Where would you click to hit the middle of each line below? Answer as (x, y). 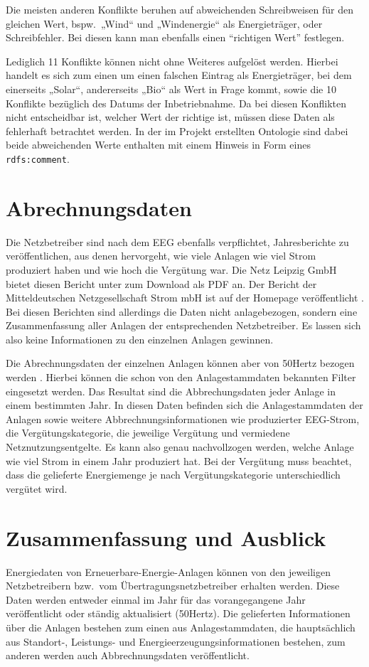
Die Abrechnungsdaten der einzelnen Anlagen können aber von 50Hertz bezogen (180, 363)
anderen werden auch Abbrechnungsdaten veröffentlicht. (128, 655)
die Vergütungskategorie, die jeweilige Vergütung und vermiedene (148, 433)
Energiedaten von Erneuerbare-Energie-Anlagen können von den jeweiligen (168, 571)
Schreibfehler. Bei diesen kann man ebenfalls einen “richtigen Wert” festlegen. (175, 37)
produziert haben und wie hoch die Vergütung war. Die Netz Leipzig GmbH (171, 269)
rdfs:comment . (38, 158)
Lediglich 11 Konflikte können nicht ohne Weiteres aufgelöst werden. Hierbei (172, 61)
